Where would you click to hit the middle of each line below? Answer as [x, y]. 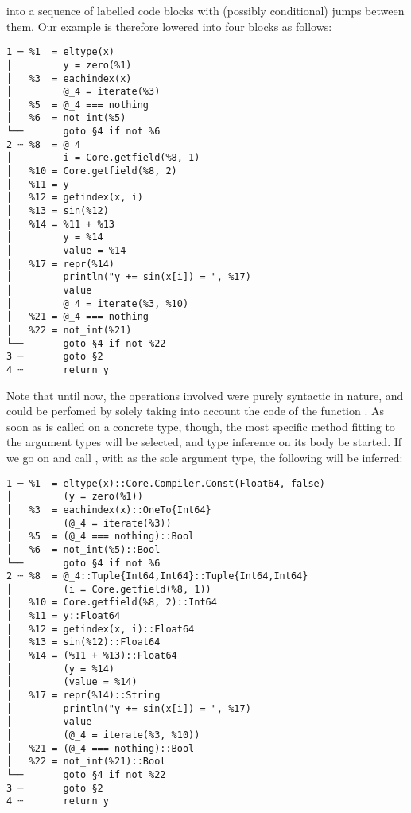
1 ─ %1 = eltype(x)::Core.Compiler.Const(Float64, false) [166, 483]
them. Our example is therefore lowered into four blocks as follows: [169, 26]
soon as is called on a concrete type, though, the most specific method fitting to [201, 426]
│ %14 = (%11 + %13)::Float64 [92, 656]
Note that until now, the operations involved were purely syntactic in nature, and [205, 395]
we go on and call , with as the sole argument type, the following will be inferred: [205, 457]
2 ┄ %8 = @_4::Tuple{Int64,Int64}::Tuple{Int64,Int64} [157, 576]
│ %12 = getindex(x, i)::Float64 [101, 629]
